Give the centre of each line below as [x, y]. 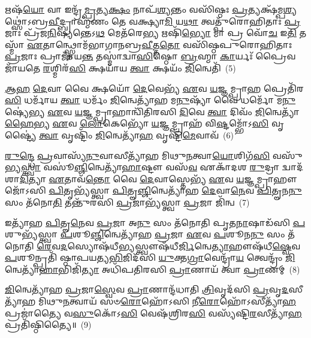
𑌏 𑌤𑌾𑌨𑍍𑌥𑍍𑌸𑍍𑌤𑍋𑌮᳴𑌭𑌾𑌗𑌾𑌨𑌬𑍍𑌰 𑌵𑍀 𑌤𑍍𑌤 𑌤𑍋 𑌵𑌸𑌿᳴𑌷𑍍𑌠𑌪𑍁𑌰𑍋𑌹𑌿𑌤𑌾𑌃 [160, 44]
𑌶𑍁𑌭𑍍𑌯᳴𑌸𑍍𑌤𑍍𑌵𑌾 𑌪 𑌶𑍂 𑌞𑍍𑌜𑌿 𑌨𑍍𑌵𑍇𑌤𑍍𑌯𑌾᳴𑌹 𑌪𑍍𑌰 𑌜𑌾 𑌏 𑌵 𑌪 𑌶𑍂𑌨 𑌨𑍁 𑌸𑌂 [145, 234]
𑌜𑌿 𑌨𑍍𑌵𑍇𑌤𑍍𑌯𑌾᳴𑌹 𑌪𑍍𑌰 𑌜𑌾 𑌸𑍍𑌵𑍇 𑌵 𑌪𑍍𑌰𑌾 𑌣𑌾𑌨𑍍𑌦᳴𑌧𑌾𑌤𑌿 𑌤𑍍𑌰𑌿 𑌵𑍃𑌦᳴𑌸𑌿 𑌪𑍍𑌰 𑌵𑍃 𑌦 [147, 289]
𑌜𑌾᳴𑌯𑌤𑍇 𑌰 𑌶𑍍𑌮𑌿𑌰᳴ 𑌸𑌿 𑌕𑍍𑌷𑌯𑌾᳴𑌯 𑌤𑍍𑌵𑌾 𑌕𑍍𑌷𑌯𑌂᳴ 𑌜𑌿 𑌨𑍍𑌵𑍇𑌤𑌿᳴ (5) [120, 67]
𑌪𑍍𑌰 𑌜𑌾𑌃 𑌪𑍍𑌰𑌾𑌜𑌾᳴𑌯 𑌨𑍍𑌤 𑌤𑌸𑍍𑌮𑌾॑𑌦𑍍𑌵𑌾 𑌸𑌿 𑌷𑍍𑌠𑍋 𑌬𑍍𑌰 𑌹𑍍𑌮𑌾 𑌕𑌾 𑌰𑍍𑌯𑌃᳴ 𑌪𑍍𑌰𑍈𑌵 [150, 56]
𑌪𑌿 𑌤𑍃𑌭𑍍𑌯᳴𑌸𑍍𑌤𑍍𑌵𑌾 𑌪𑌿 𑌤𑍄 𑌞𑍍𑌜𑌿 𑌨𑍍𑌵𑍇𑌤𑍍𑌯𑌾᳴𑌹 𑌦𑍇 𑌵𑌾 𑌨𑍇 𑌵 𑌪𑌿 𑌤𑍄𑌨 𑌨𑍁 [175, 190]
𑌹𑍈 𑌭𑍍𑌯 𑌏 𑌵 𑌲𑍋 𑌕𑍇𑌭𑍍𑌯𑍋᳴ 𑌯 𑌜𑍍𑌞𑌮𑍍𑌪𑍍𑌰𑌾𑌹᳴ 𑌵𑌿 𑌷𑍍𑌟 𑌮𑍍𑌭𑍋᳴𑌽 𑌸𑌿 [137, 123]
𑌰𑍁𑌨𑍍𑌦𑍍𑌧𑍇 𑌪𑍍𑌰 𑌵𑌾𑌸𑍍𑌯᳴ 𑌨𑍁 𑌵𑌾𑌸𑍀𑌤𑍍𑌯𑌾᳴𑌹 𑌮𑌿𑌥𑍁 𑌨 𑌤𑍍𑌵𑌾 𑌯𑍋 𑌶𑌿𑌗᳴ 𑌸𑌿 [138, 155]
